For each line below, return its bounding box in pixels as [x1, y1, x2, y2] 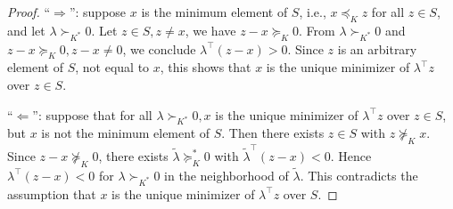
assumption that [7, 184, 96, 203]
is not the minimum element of [41, 124, 210, 142]
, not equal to [75, 58, 150, 76]
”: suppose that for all [32, 105, 152, 124]
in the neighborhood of [164, 165, 289, 184]
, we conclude [122, 39, 196, 58]
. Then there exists [221, 124, 325, 142]
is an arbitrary [337, 39, 417, 58]
